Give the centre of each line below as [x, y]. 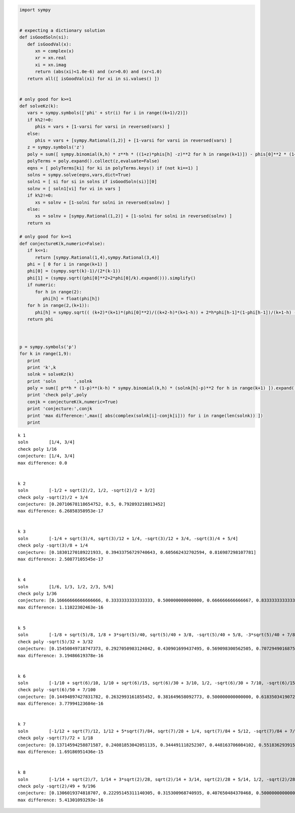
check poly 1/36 [37, 594]
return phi [40, 319]
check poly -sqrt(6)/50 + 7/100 [57, 690]
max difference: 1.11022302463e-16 [61, 607]
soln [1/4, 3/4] [46, 442]
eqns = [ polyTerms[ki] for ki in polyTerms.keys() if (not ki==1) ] [113, 168]
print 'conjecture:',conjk [60, 409]
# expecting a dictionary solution [62, 30]
